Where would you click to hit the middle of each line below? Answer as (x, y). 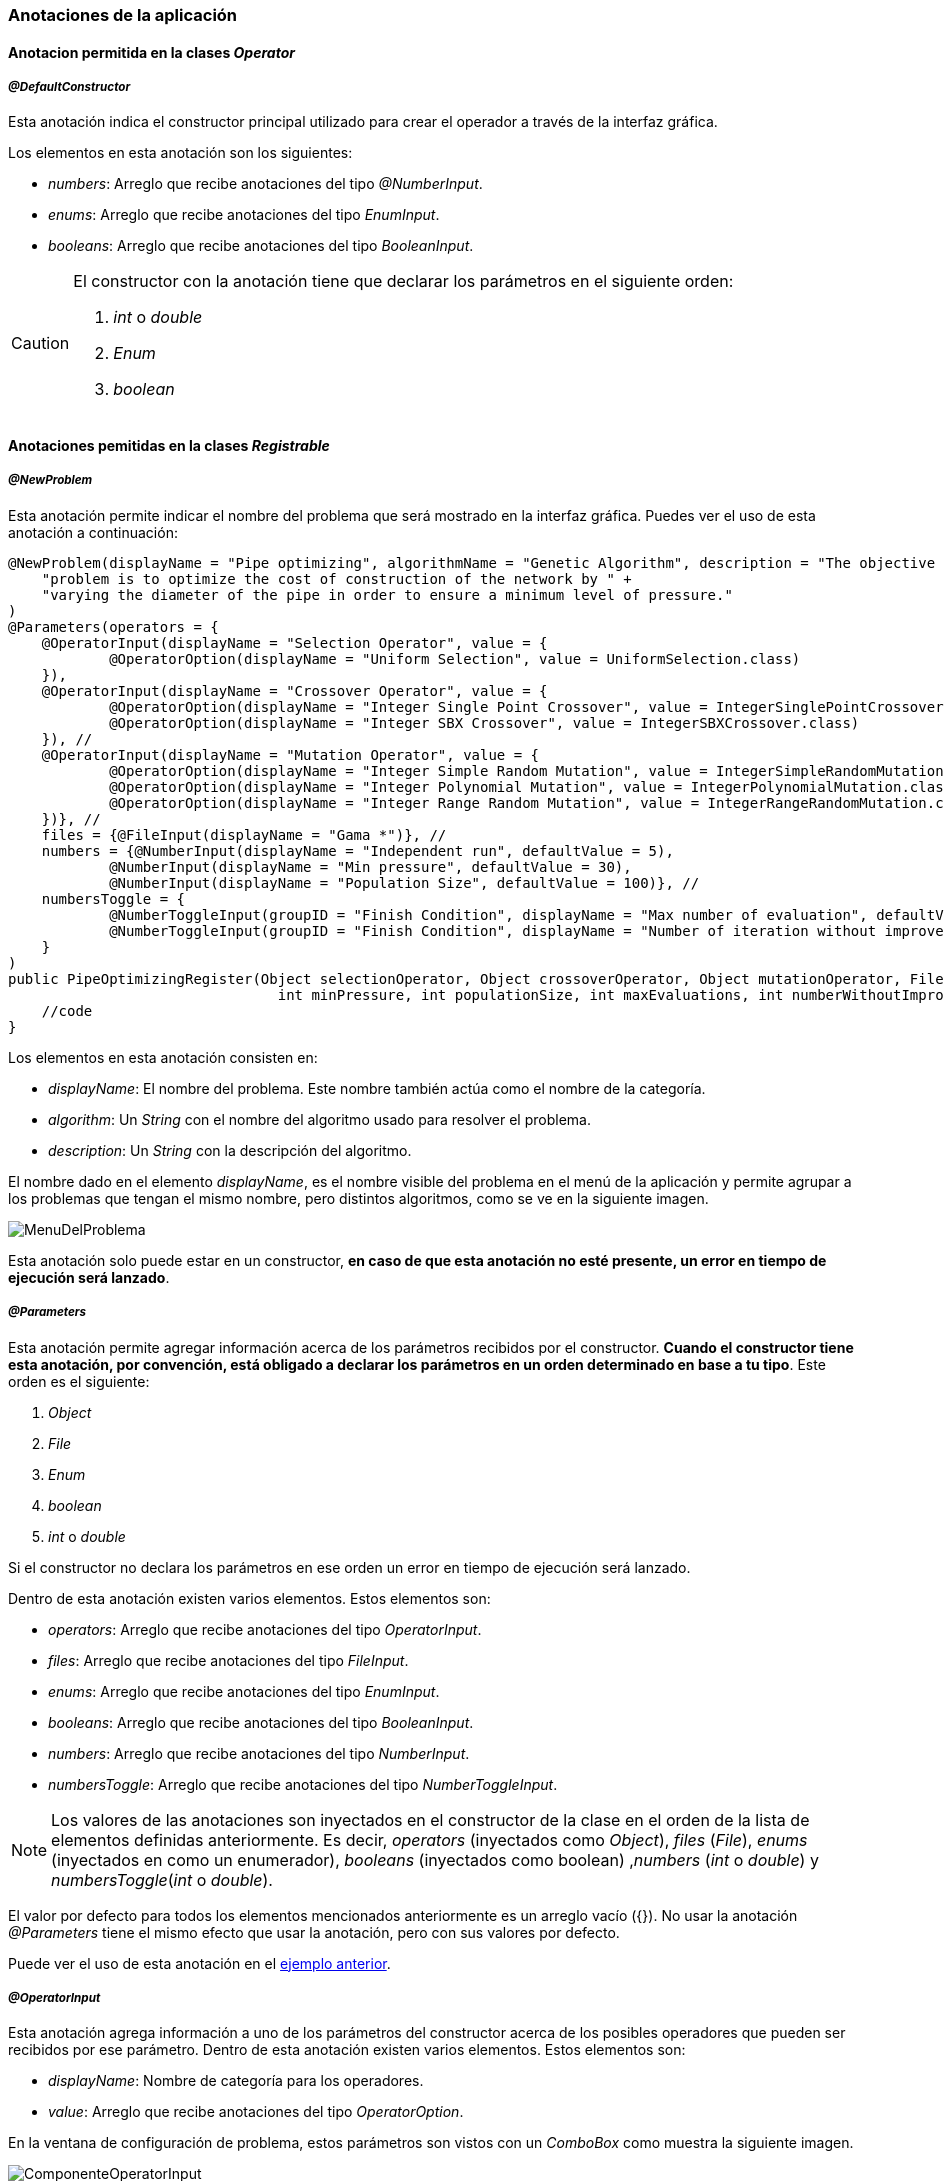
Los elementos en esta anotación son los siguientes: (180, 153)
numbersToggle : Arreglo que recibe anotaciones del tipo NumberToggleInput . (303, 1784)
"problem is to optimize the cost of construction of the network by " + (336, 578)
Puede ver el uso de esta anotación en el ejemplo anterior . (199, 1963)
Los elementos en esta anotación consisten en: (163, 1057)
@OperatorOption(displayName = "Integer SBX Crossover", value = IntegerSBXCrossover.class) (484, 722)
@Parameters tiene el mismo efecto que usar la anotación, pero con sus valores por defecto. (314, 1932)
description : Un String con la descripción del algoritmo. (230, 1150)
